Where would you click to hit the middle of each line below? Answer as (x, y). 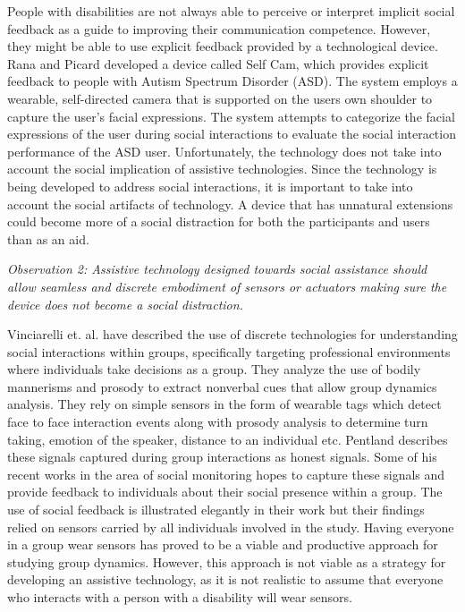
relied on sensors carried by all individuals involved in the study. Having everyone (231, 527)
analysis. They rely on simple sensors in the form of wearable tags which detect (224, 404)
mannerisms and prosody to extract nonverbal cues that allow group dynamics (222, 386)
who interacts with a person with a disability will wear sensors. (180, 597)
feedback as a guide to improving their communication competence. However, (219, 28)
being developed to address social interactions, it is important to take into (210, 186)
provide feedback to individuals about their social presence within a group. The (225, 492)
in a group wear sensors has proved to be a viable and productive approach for (223, 544)
